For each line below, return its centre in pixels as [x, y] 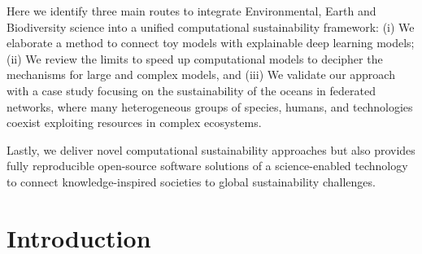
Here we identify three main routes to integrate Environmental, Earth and [191, 11]
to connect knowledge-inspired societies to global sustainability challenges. [191, 181]
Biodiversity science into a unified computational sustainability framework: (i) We [211, 26]
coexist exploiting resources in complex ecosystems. [134, 123]
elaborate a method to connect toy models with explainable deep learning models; [211, 43]
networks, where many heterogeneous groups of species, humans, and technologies [210, 106]
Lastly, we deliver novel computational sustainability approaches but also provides [211, 149]
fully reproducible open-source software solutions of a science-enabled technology [207, 166]
